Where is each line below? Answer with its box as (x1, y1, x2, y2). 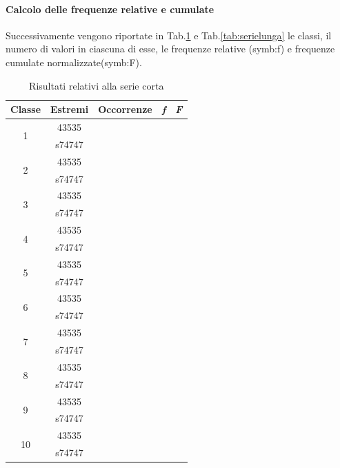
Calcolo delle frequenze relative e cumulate (6, 1, 214, 16)
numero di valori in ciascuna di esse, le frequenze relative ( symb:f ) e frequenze (6, 41, 335, 56)
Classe (10, 102, 41, 116)
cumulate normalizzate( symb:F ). (6, 54, 142, 69)
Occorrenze (98, 102, 152, 116)
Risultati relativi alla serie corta (29, 78, 164, 92)
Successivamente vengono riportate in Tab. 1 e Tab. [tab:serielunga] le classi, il (6, 28, 332, 42)
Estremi (50, 102, 89, 116)
